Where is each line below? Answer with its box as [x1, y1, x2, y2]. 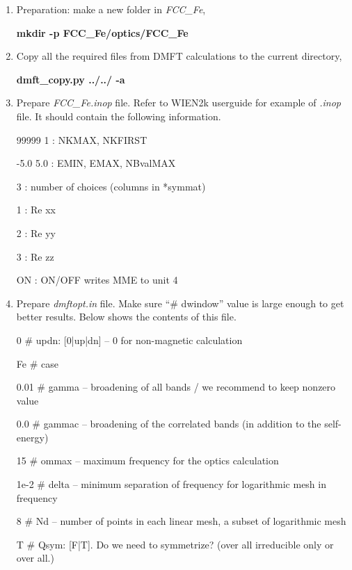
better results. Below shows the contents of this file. [16, 309, 237, 324]
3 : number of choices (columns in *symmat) [16, 179, 206, 193]
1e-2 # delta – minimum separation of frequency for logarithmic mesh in [16, 477, 326, 491]
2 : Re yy [16, 225, 56, 240]
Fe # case [16, 356, 58, 370]
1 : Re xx [16, 202, 56, 217]
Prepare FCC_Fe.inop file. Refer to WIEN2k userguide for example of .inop [16, 95, 341, 110]
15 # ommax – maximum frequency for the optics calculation [16, 453, 279, 468]
